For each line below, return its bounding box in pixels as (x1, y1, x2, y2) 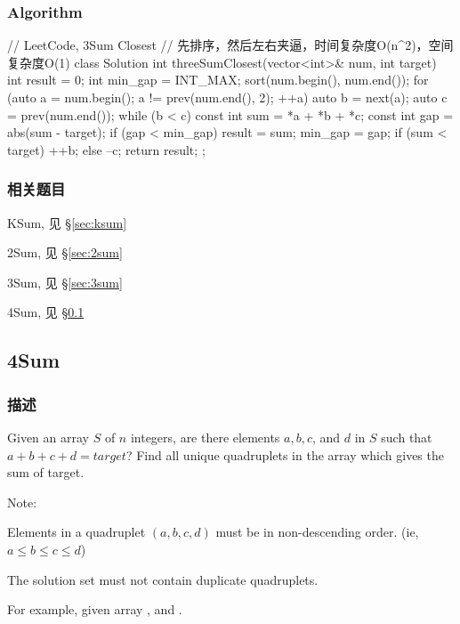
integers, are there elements (130, 427, 280, 446)
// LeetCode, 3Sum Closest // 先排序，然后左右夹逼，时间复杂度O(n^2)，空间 (7, 36, 454, 54)
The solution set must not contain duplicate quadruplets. (7, 570, 319, 588)
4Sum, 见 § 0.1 (7, 303, 85, 321)
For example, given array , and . (7, 600, 182, 619)
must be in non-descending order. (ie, (215, 523, 419, 541)
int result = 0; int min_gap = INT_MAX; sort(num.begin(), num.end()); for (7, 70, 429, 89)
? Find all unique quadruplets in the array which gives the (125, 445, 444, 464)
